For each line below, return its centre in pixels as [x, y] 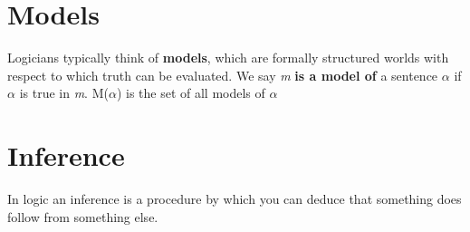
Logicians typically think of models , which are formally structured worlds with [228, 58]
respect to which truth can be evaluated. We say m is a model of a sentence [223, 75]
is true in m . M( [64, 93]
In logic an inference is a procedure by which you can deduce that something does [235, 199]
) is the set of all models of [191, 93]
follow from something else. [83, 216]
